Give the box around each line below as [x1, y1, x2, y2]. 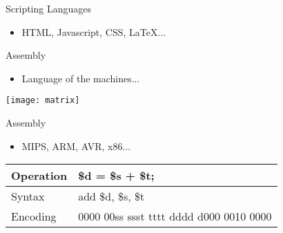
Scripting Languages [6, 1, 91, 15]
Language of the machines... [21, 71, 140, 85]
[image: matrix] [6, 95, 80, 106]
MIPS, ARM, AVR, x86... [21, 138, 131, 153]
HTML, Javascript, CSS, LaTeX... [21, 24, 166, 39]
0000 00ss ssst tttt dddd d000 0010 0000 [78, 208, 272, 225]
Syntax [11, 188, 45, 205]
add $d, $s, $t [78, 188, 145, 205]
